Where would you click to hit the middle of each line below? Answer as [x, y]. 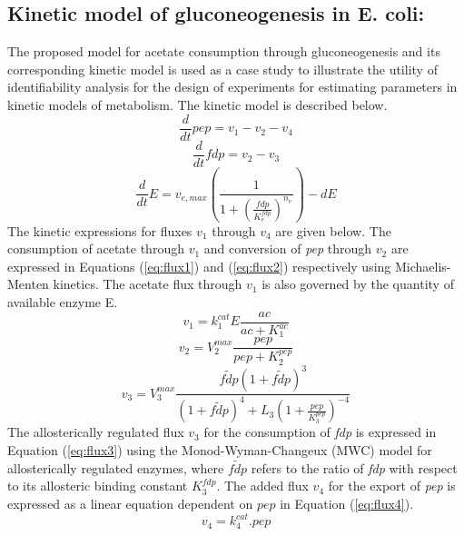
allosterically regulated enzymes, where [116, 467]
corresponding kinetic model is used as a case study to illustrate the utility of [222, 69]
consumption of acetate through [96, 248]
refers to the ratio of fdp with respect [354, 467]
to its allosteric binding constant [98, 486]
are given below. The [333, 230]
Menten [28, 284]
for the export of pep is [392, 486]
